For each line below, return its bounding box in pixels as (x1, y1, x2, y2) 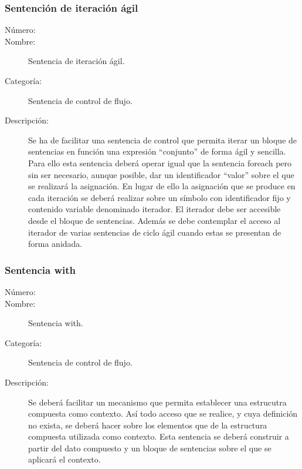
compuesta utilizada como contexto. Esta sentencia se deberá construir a (28, 430, 289, 443)
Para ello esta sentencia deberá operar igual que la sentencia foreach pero (28, 156, 292, 169)
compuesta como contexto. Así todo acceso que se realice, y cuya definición (28, 407, 298, 420)
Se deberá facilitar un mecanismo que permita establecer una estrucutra (28, 396, 287, 408)
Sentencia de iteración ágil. (28, 55, 125, 67)
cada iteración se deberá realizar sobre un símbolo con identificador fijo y (28, 191, 291, 203)
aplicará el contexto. (28, 453, 101, 465)
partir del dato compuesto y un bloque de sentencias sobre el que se (28, 441, 272, 454)
